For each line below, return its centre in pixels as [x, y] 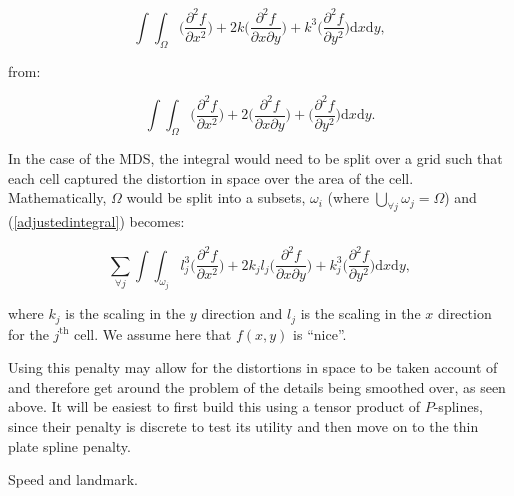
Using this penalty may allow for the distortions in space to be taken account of [253, 367]
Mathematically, [57, 197]
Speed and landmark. [73, 479]
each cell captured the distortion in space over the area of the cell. [211, 177]
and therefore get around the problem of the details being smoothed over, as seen [257, 386]
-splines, [458, 406]
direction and [242, 313]
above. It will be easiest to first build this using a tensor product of [214, 406]
